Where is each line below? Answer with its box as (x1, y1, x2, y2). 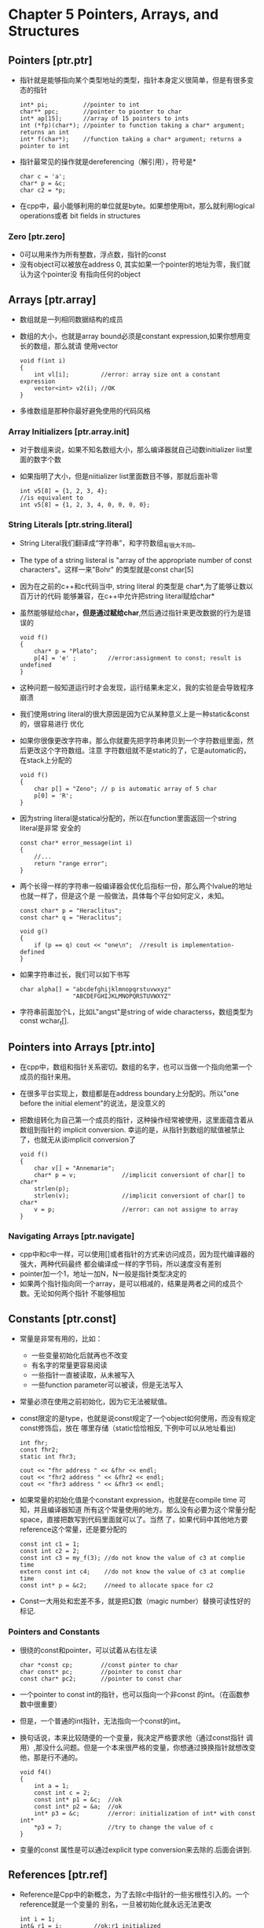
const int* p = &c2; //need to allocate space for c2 (19, 1582, 214, 1590)
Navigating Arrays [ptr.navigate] (8, 1231, 135, 1242)
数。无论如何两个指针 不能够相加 (19, 1289, 126, 1298)
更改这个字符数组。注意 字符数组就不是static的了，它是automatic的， (26, 745, 251, 755)
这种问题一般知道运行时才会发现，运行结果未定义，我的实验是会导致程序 (19, 683, 254, 692)
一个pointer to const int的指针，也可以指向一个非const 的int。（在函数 (19, 1689, 244, 1699)
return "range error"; (34, 859, 108, 867)
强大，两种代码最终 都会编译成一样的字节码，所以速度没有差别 (19, 1260, 222, 1269)
